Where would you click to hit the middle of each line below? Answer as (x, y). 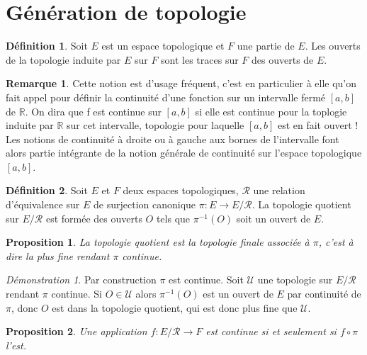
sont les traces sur (200, 59)
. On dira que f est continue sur (93, 111)
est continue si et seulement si (271, 331)
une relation (279, 190)
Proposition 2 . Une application (77, 331)
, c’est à (336, 242)
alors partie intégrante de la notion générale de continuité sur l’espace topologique (184, 153)
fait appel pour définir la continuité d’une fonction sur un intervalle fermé (166, 97)
